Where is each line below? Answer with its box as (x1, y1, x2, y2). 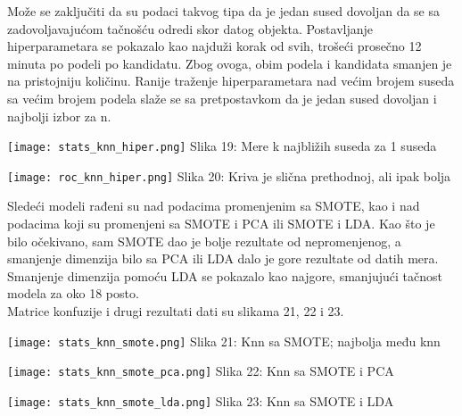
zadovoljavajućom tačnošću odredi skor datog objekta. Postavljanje (7, 19, 374, 37)
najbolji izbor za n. (7, 106, 111, 125)
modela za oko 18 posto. (7, 284, 139, 303)
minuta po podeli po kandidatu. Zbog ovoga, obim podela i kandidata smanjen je (7, 54, 452, 72)
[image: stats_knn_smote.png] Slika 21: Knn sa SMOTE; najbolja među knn (7, 331, 441, 350)
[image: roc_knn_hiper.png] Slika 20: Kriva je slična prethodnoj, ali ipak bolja (7, 166, 451, 185)
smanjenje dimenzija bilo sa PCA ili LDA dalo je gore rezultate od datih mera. (7, 249, 439, 268)
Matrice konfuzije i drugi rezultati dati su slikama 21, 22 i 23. (7, 302, 344, 320)
